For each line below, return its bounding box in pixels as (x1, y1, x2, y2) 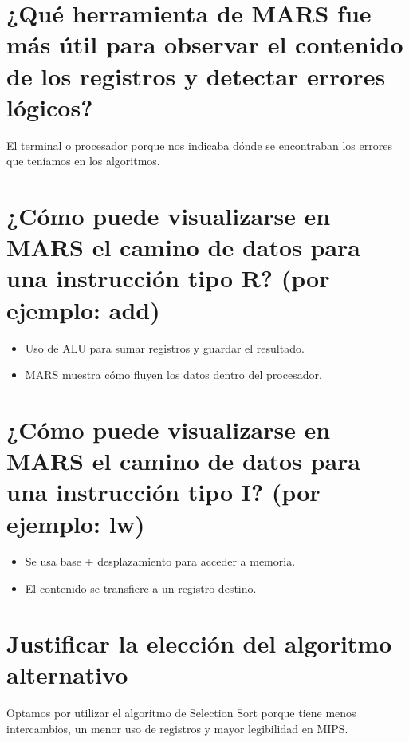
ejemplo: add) (6, 293, 160, 326)
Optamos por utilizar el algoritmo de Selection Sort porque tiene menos (6, 704, 356, 720)
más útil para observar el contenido (6, 28, 403, 61)
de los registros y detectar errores (6, 59, 386, 92)
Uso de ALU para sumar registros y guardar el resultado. (25, 339, 305, 356)
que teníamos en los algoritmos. (6, 152, 160, 169)
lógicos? (6, 90, 93, 123)
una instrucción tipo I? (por (6, 476, 321, 508)
